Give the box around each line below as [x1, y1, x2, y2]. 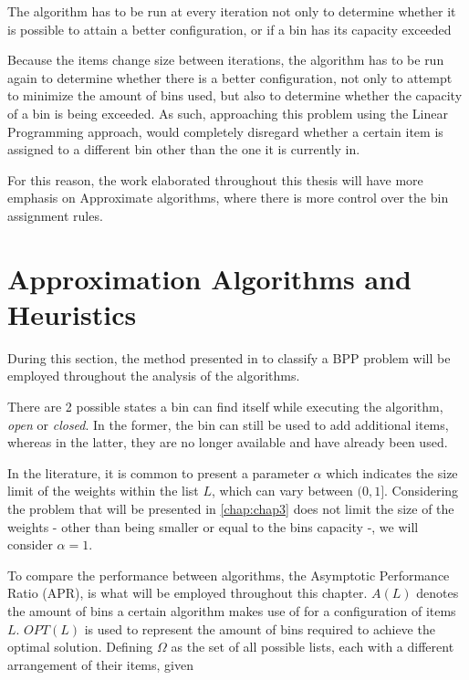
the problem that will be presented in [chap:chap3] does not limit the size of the [7, 499, 454, 518]
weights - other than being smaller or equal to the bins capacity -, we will [7, 517, 419, 536]
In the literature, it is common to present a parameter [7, 463, 309, 482]
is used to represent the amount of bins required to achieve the [84, 619, 435, 638]
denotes [416, 583, 459, 602]
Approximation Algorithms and [7, 259, 412, 297]
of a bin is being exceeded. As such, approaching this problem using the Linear [7, 103, 448, 122]
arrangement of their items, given [7, 654, 193, 674]
